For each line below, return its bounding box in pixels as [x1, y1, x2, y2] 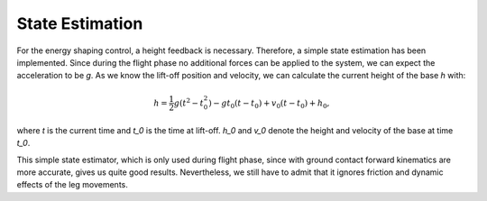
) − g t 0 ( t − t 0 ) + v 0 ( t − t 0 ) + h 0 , [208, 97, 330, 110]
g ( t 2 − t [173, 96, 205, 108]
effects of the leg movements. [16, 179, 128, 190]
